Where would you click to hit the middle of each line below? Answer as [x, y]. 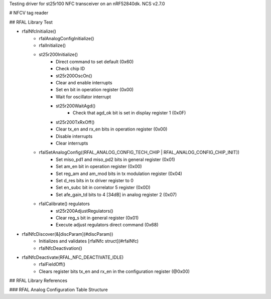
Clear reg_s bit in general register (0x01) [97, 218]
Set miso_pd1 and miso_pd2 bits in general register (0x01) [115, 159]
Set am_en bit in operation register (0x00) [99, 167]
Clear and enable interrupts [84, 82]
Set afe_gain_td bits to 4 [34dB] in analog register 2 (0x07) [116, 194]
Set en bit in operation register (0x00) [95, 90]
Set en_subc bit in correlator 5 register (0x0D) [103, 188]
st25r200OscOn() [74, 76]
